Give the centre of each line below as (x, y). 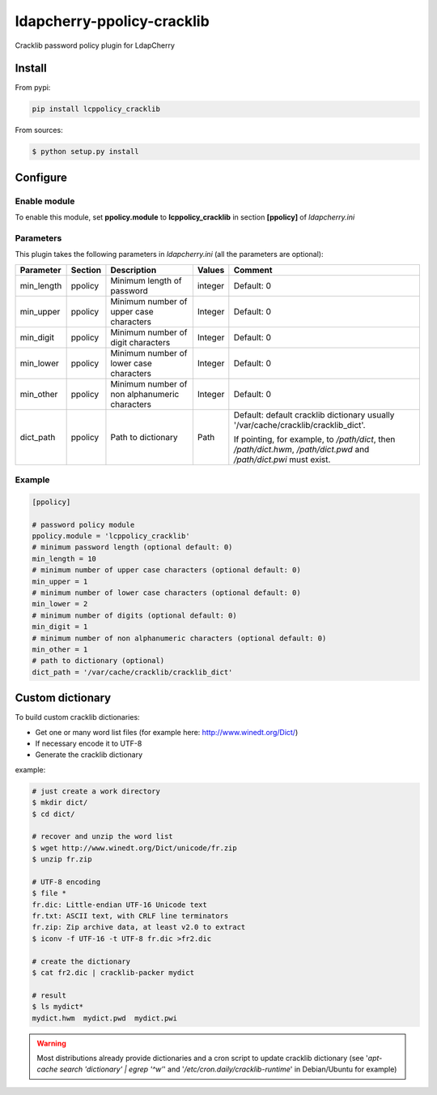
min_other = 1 (60, 649)
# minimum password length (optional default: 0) (132, 547)
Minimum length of (146, 280)
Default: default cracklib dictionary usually (314, 415)
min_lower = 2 (60, 604)
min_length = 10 (64, 558)
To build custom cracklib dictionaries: (78, 717)
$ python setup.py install (85, 152)
